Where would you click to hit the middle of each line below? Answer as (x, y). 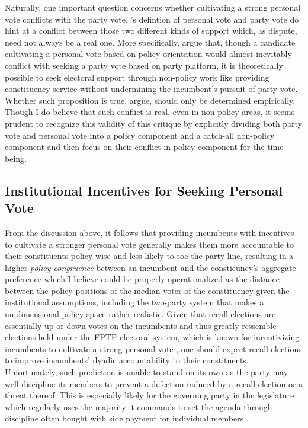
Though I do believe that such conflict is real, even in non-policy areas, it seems (150, 112)
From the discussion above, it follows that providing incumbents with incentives (150, 232)
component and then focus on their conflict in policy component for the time (144, 147)
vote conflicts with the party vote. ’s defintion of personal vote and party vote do (152, 19)
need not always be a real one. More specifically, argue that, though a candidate (150, 42)
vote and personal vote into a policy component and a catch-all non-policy (140, 135)
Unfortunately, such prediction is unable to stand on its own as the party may (147, 372)
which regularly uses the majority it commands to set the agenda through (139, 406)
